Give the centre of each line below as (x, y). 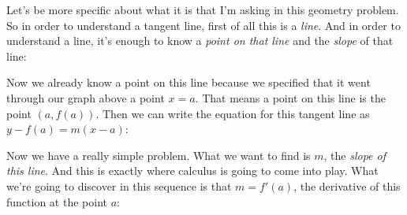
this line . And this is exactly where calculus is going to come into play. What (192, 171)
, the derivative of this (347, 185)
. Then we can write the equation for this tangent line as (233, 113)
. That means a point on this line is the (290, 97)
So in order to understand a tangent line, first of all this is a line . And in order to (203, 25)
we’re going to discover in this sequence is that (119, 185)
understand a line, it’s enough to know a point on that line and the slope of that (200, 41)
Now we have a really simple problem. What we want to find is (159, 155)
